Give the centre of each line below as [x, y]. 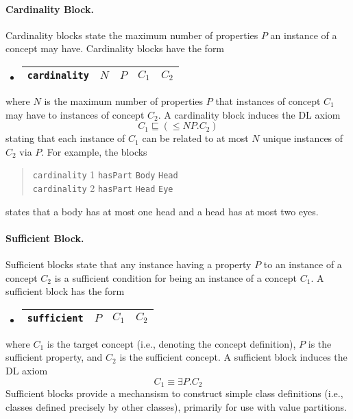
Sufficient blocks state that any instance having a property [129, 264]
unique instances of [303, 138]
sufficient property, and [54, 357]
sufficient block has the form [65, 291]
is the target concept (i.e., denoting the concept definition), [171, 343]
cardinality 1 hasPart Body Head [105, 175]
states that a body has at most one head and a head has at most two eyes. [162, 211]
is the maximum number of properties [124, 100]
